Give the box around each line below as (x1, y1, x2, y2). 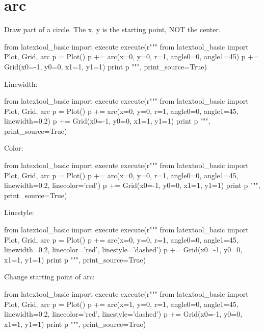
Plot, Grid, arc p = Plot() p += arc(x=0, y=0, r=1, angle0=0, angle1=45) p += (4, 51, 259, 62)
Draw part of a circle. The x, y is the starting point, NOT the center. (4, 24, 221, 35)
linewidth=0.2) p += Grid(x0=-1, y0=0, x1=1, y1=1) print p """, (4, 115, 210, 126)
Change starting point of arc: (4, 271, 95, 282)
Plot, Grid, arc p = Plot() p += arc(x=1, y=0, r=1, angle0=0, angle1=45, (4, 298, 239, 309)
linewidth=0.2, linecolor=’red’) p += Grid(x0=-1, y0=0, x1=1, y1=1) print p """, (4, 180, 260, 191)
